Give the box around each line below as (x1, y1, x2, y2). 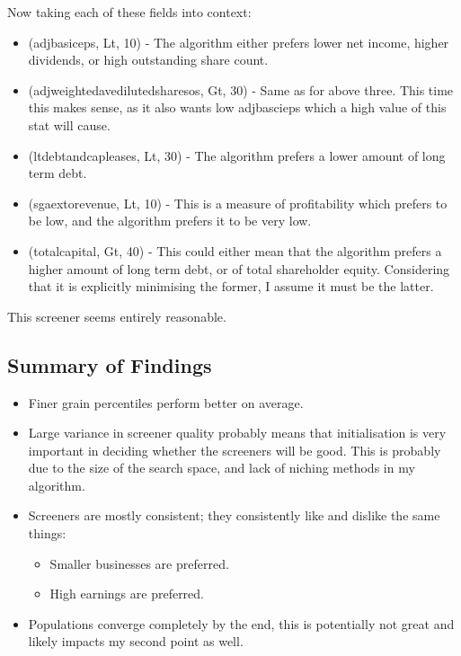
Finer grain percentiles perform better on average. (28, 393, 304, 412)
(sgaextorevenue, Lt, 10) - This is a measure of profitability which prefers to (28, 193, 448, 212)
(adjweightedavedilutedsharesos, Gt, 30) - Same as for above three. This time (28, 80, 454, 99)
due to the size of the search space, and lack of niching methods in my (28, 458, 415, 477)
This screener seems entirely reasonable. (7, 306, 226, 325)
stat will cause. (28, 115, 111, 134)
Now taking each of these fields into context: (7, 3, 252, 21)
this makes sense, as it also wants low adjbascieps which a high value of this (28, 98, 447, 117)
